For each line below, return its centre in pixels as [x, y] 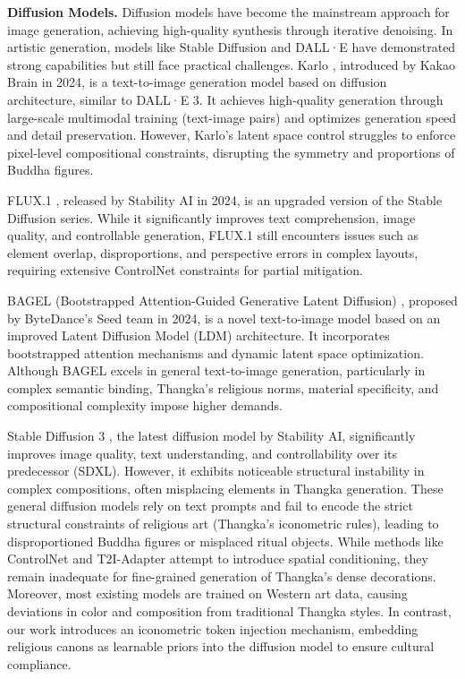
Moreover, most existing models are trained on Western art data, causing [207, 593]
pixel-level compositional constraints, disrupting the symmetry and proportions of [231, 152]
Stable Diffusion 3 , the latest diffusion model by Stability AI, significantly [211, 436]
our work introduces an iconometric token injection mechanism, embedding [213, 628]
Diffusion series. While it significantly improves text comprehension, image [211, 217]
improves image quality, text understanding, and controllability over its [202, 453]
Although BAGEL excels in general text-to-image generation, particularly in [216, 370]
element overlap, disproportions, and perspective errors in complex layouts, [213, 252]
